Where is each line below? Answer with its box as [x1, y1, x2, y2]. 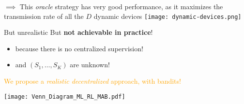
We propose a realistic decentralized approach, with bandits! [4, 76, 181, 86]
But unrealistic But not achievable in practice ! [4, 27, 153, 37]
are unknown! [70, 59, 110, 70]
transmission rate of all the [4, 11, 84, 21]
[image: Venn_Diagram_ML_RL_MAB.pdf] [4, 93, 125, 100]
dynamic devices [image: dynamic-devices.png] [93, 11, 242, 21]
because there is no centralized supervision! [15, 43, 143, 53]
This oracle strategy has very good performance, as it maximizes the [19, 1, 223, 11]
